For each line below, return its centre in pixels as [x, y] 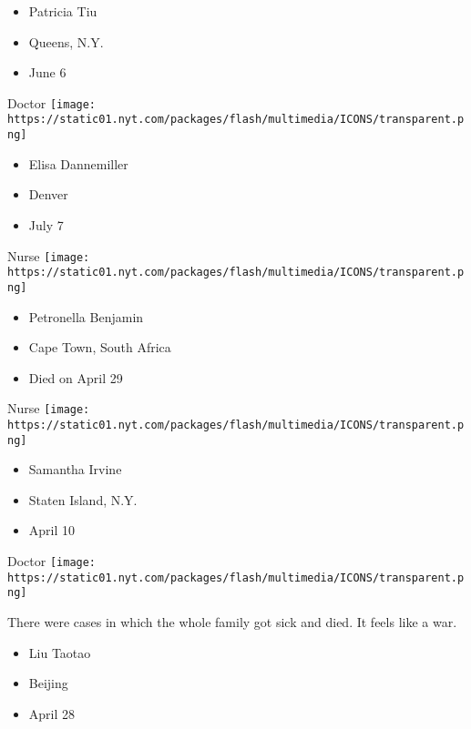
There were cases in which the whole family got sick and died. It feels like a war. [232, 622]
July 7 [46, 224]
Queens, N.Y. [66, 41]
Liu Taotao [60, 652]
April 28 [52, 713]
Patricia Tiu [63, 11]
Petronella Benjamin [86, 316]
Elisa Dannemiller [78, 163]
